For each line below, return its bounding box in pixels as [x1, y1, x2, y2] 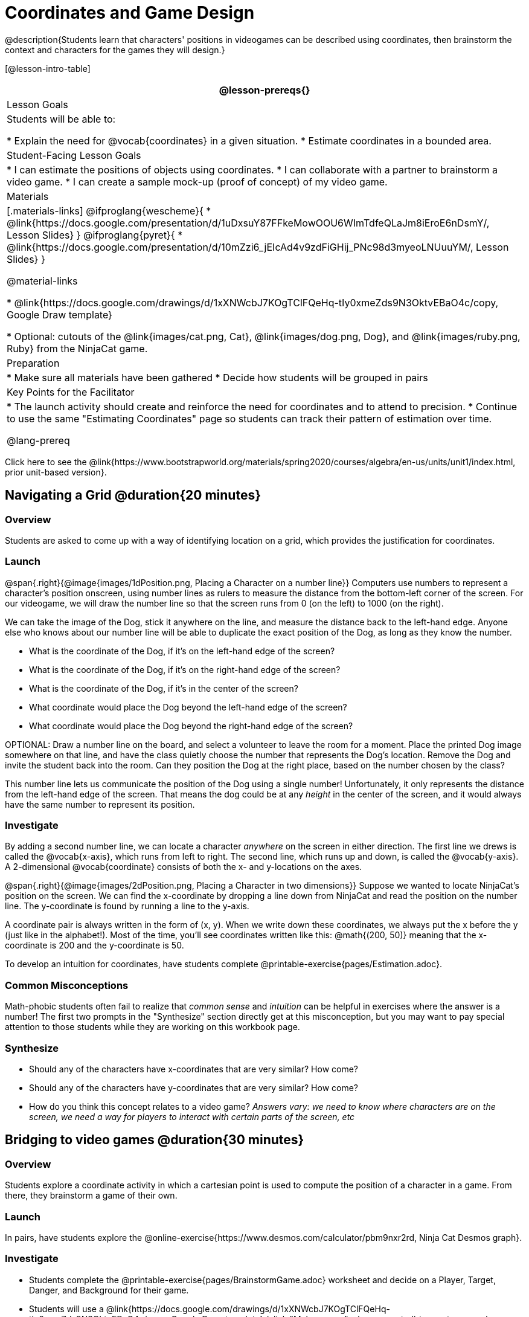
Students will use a [29, 1303, 104, 1314]
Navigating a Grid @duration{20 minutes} [5, 488, 261, 503]
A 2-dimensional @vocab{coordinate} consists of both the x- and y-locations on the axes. [5, 861, 362, 872]
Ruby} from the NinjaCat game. [7, 342, 148, 355]
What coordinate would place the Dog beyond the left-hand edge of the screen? [29, 701, 347, 712]
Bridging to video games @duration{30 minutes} [5, 1132, 304, 1148]
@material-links [7, 274, 78, 287]
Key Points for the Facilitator [7, 385, 135, 398]
